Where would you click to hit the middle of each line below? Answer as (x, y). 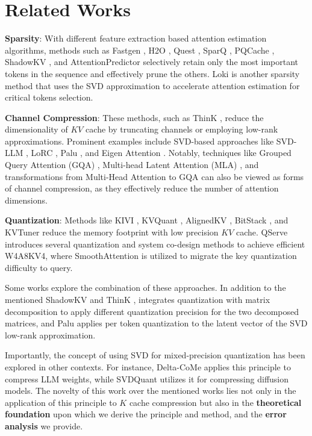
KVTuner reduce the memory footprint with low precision (112, 232)
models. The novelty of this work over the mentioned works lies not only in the (151, 391)
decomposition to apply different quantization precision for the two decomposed (152, 311)
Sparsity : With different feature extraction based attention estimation (136, 38)
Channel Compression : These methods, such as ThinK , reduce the (134, 117)
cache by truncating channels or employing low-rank (182, 129)
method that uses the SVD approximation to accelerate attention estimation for (152, 85)
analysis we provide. (44, 425)
